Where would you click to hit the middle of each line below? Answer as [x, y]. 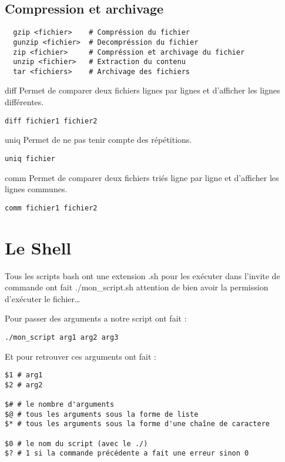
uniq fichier [30, 158]
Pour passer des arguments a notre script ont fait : [96, 318]
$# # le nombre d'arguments [60, 405]
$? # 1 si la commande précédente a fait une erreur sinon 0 [127, 453]
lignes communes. [36, 189]
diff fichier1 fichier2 [51, 121]
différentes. [24, 102]
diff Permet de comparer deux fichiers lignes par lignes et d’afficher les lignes [142, 90]
